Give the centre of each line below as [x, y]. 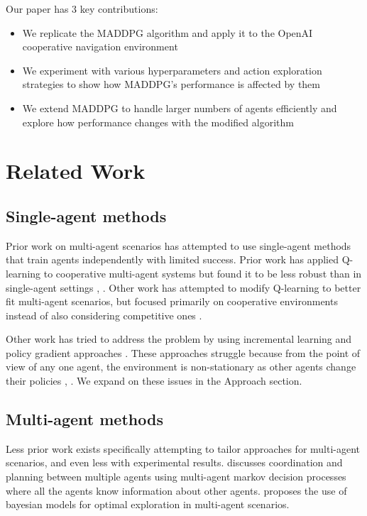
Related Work [76, 171]
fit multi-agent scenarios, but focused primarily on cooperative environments [172, 301]
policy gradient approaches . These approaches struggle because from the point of [183, 352]
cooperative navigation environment [100, 46]
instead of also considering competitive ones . [104, 315]
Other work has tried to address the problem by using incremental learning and [179, 339]
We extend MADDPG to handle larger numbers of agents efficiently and [180, 108]
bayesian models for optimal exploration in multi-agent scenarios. [148, 504]
